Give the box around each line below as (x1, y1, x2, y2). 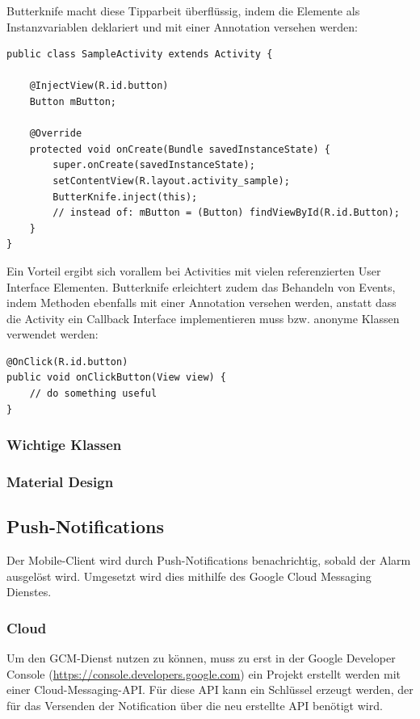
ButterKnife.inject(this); (52, 191, 198, 203)
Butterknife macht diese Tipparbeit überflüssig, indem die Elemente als (6, 2, 360, 19)
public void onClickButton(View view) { (6, 372, 227, 384)
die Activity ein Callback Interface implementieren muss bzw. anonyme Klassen (6, 309, 400, 326)
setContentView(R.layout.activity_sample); (52, 174, 290, 187)
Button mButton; (29, 95, 117, 107)
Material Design (6, 472, 114, 492)
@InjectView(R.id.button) (29, 80, 169, 92)
